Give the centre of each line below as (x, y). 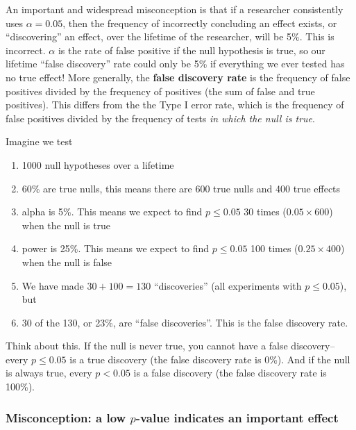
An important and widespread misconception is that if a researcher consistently (175, 9)
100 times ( (274, 248)
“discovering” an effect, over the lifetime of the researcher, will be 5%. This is (170, 36)
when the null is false (67, 262)
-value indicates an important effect (237, 417)
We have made (53, 285)
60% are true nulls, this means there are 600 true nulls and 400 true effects (181, 188)
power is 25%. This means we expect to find (116, 248)
